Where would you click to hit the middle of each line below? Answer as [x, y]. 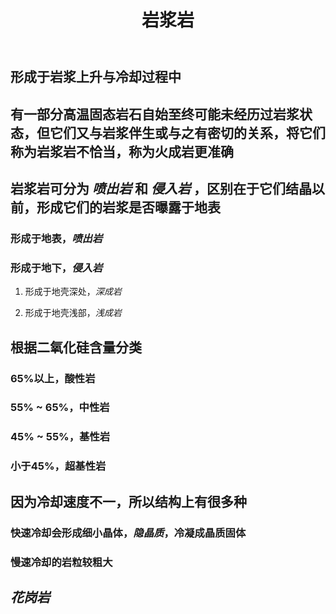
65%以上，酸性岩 [53, 378]
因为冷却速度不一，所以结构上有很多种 [128, 501]
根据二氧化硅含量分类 [76, 347]
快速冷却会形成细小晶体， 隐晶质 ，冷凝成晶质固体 [128, 533]
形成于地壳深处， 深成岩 [73, 292]
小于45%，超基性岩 [58, 466]
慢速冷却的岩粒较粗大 [61, 562]
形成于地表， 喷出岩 [56, 238]
